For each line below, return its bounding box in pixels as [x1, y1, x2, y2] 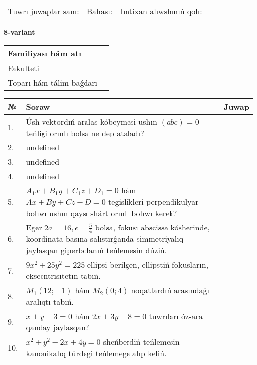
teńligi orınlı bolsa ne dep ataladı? [26, 127, 144, 138]
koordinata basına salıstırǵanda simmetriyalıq [26, 233, 184, 245]
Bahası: [86, 5, 113, 17]
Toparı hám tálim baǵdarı [8, 76, 98, 88]
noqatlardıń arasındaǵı [131, 284, 210, 296]
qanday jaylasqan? [26, 321, 89, 333]
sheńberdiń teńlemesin [103, 336, 180, 348]
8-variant [4, 27, 35, 37]
